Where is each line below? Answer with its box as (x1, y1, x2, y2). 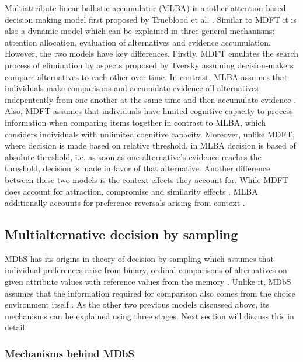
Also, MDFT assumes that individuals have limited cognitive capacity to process (5, 105, 293, 117)
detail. (5, 321, 27, 333)
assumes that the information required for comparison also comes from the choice (5, 287, 296, 299)
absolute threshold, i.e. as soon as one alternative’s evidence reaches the (5, 150, 262, 163)
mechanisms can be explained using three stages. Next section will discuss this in (5, 309, 294, 322)
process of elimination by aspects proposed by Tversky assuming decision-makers (5, 58, 294, 71)
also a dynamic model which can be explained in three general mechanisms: (5, 25, 275, 37)
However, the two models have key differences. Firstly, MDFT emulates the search (5, 47, 299, 60)
